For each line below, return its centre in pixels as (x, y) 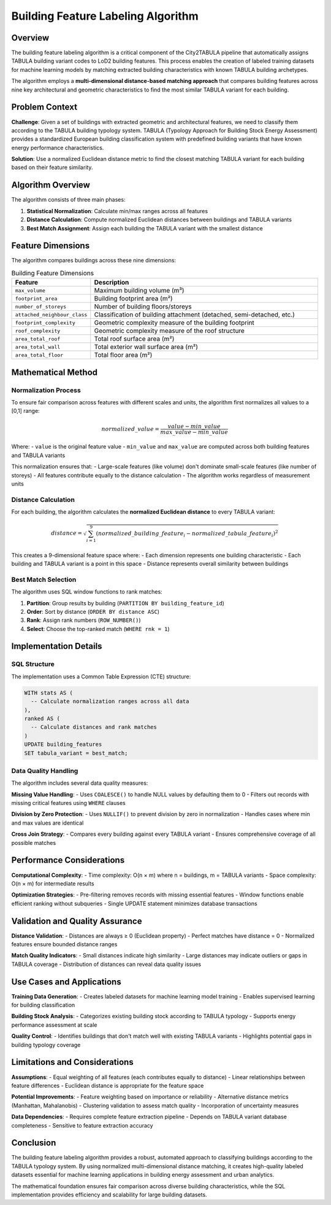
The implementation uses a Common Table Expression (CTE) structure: (101, 677)
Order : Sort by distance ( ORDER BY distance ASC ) (93, 611)
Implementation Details (57, 646)
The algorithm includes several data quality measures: (80, 783)
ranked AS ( (42, 718)
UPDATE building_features (63, 744)
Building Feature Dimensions (53, 273)
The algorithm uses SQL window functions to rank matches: (87, 592)
